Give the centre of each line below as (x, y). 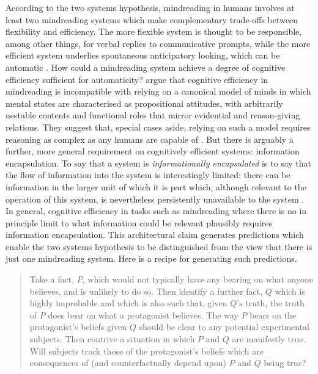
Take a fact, (52, 279)
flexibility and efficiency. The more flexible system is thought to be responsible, (154, 31)
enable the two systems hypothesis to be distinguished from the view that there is (159, 246)
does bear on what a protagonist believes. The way (143, 315)
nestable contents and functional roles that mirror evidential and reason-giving (153, 115)
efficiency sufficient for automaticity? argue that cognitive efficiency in (137, 79)
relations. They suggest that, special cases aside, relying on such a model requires (158, 127)
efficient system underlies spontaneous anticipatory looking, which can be (143, 55)
